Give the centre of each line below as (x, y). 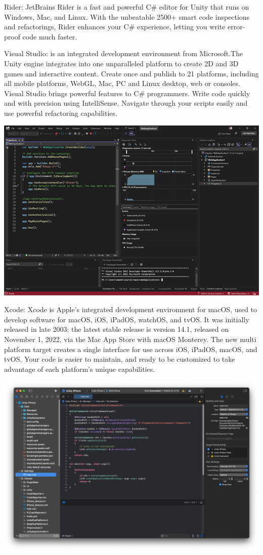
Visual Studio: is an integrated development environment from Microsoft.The (124, 53)
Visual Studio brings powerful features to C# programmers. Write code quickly (127, 93)
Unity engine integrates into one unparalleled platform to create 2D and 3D (121, 63)
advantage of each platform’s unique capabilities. (80, 369)
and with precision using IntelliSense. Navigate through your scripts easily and (126, 103)
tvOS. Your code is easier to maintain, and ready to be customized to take (120, 359)
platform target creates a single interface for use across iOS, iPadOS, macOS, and (131, 349)
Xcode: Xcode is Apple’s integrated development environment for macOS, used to (131, 309)
